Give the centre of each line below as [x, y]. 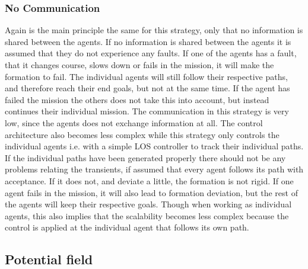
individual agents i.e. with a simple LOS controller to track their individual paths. [154, 146]
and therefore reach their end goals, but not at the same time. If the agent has [147, 88]
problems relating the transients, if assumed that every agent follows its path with [154, 169]
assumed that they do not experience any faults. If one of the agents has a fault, [151, 53]
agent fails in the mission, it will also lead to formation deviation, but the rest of [151, 192]
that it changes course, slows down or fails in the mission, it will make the [139, 65]
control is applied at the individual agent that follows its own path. [127, 227]
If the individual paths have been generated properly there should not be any [145, 157]
